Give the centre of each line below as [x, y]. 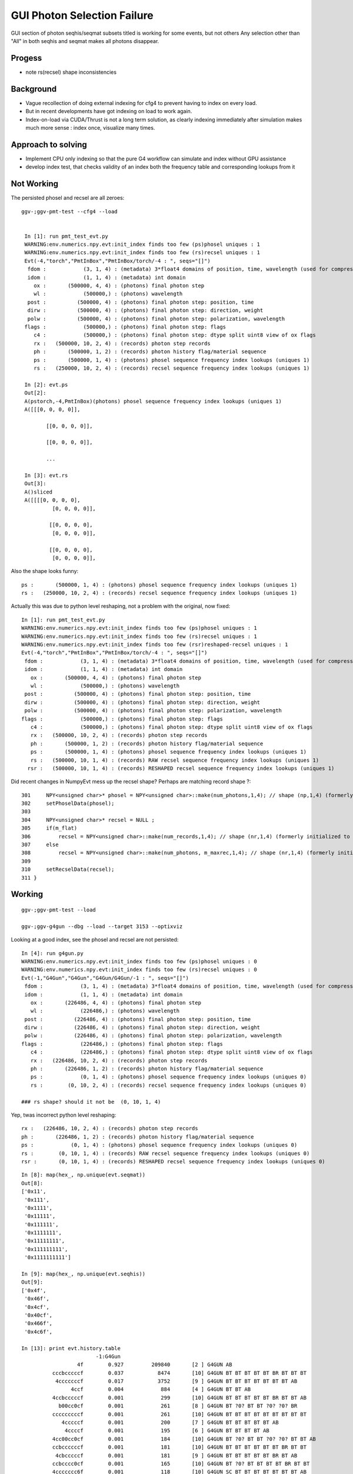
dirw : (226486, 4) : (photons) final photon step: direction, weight [142, 1028]
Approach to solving [49, 144]
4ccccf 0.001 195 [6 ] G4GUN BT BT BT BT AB [167, 1431]
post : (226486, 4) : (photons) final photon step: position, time [138, 1019]
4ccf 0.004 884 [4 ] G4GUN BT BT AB [161, 1389]
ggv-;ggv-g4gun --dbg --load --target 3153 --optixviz [102, 926]
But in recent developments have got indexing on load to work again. [109, 111]
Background [34, 89]
